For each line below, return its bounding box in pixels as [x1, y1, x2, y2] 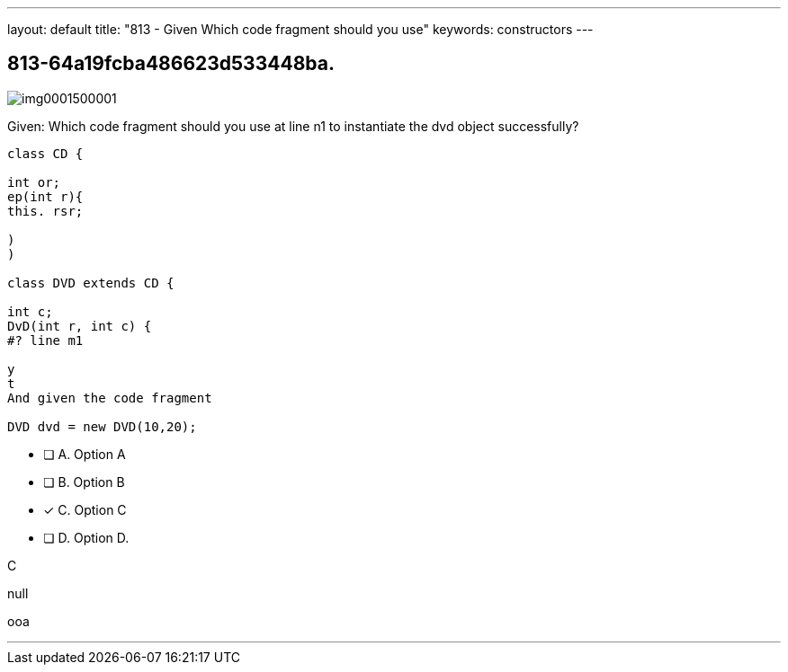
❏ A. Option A [43, 446, 126, 462]
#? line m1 [7, 332, 84, 348]
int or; [7, 174, 61, 190]
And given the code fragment [7, 390, 212, 405]
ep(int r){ [7, 189, 84, 204]
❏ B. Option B [43, 473, 125, 490]
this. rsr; [7, 203, 84, 218]
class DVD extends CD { [7, 275, 175, 290]
